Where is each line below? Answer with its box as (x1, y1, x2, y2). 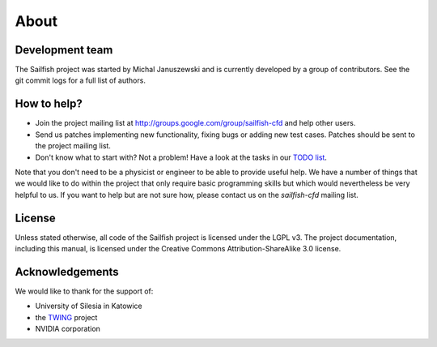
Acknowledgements (15, 264, 119, 279)
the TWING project (35, 312, 98, 322)
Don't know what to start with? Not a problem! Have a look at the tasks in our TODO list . (35, 152, 328, 162)
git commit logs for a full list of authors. (15, 75, 146, 85)
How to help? (15, 97, 83, 111)
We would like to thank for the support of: (15, 286, 154, 296)
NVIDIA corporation (35, 324, 101, 334)
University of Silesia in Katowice (35, 301, 143, 311)
